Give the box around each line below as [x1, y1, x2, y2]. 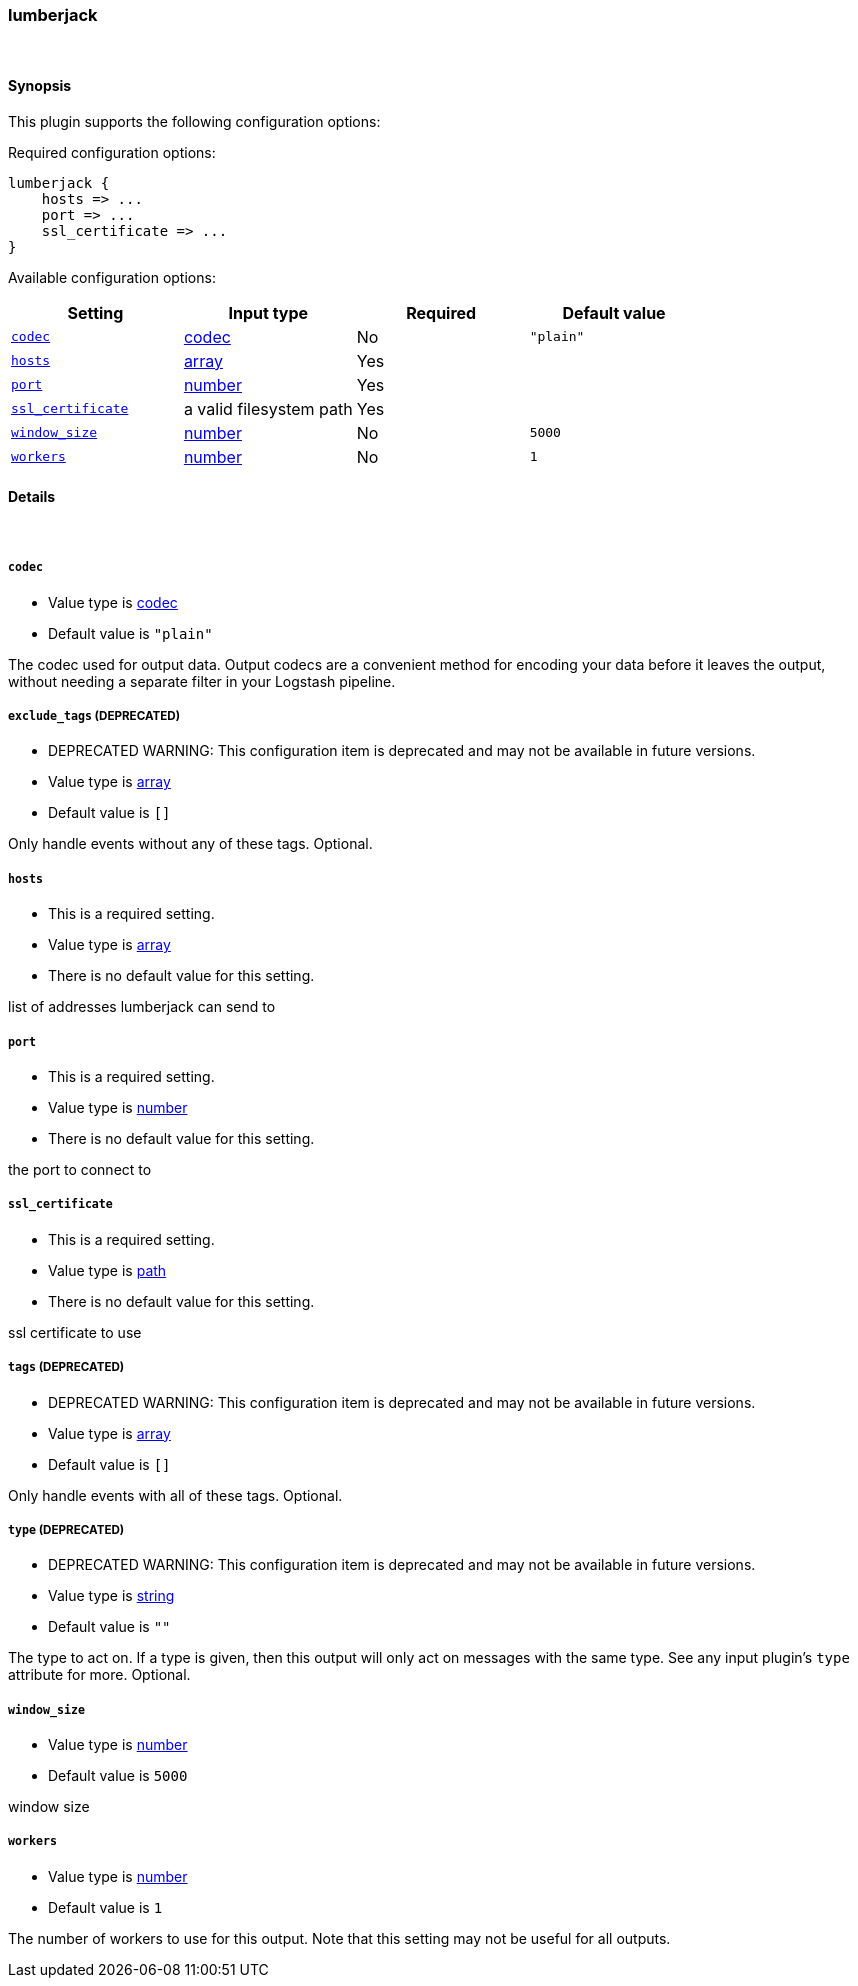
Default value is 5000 [48, 1767, 188, 1785]
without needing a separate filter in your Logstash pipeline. [8, 672, 396, 690]
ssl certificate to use [8, 1323, 142, 1341]
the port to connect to [8, 1160, 152, 1178]
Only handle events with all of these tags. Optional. [8, 1486, 343, 1504]
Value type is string [48, 1587, 175, 1605]
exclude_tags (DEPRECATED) [8, 708, 181, 723]
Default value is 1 [48, 1898, 163, 1916]
